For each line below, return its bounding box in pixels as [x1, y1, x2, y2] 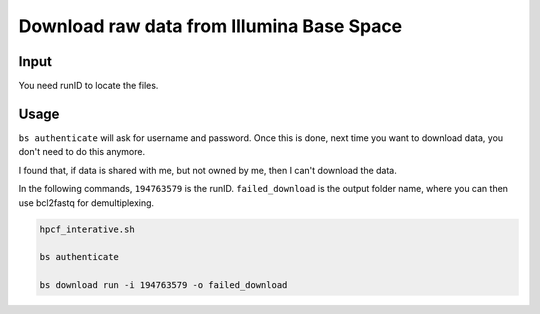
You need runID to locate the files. [18, 80, 159, 92]
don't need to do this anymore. [18, 146, 146, 158]
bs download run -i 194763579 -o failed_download [39, 280, 288, 291]
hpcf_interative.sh [39, 223, 135, 235]
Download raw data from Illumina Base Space [18, 15, 403, 37]
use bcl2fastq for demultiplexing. [18, 196, 155, 209]
